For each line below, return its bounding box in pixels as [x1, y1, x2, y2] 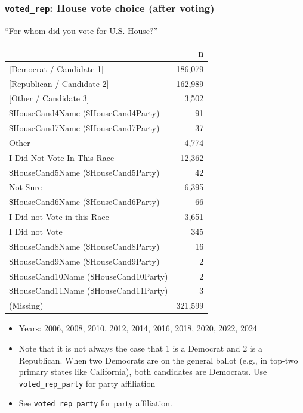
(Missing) [9, 299, 44, 312]
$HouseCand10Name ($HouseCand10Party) [9, 269, 168, 282]
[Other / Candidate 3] [9, 92, 89, 104]
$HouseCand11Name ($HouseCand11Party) [9, 284, 168, 297]
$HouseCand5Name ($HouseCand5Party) [9, 166, 160, 178]
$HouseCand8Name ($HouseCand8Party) [9, 240, 160, 252]
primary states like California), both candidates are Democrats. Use [18, 365, 267, 378]
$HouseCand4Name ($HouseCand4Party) [9, 107, 160, 119]
